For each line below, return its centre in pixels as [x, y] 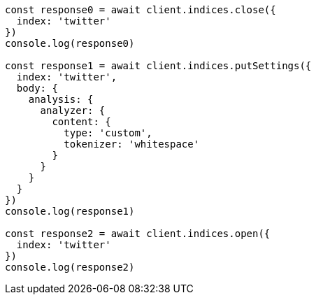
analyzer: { [73, 110]
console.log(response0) [70, 43]
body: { [37, 88]
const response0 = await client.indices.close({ [141, 10]
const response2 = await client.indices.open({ [138, 234]
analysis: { [61, 99]
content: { [81, 122]
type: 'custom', [108, 133]
